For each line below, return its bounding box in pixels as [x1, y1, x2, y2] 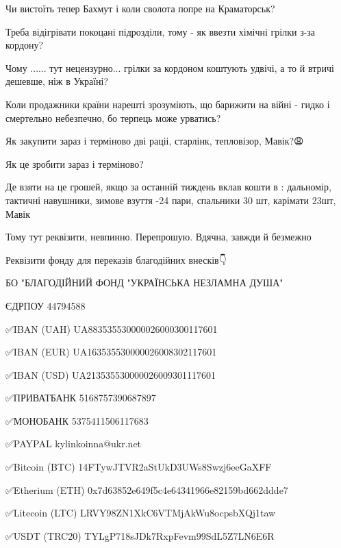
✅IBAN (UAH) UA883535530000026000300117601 [5, 321, 218, 336]
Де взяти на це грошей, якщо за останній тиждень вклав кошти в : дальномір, [5, 179, 331, 194]
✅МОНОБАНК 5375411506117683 [5, 413, 149, 427]
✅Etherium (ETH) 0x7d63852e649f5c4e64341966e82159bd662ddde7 [5, 482, 288, 497]
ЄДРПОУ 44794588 [5, 298, 86, 312]
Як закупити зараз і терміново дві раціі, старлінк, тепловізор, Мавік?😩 [5, 134, 304, 148]
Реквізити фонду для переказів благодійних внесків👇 [5, 252, 227, 266]
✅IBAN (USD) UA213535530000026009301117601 [5, 367, 216, 382]
